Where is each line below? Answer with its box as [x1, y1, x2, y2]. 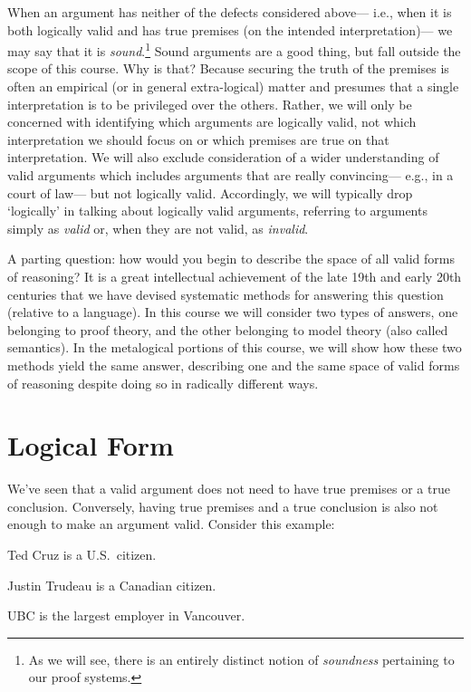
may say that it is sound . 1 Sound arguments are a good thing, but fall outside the [7, 39, 461, 60]
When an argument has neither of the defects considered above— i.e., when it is [7, 3, 452, 21]
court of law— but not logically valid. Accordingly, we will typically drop [7, 183, 413, 202]
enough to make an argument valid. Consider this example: [7, 514, 335, 533]
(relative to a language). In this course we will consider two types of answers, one [7, 303, 458, 322]
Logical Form [7, 427, 174, 464]
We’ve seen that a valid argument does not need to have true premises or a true [7, 479, 450, 498]
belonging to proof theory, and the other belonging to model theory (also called [7, 320, 448, 339]
